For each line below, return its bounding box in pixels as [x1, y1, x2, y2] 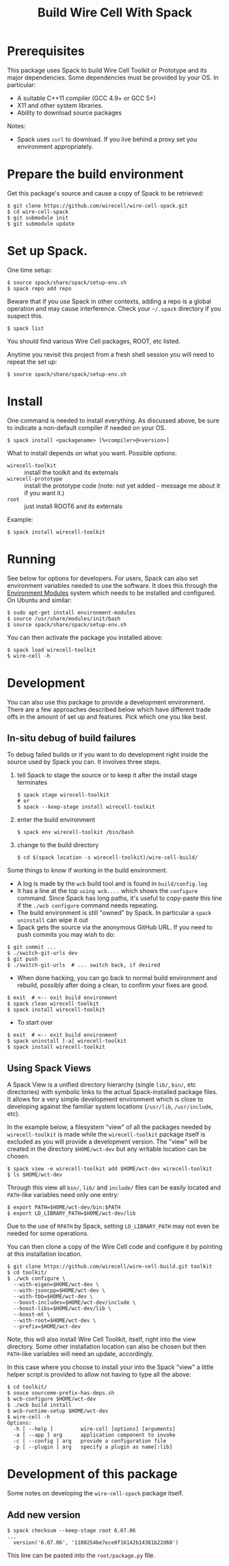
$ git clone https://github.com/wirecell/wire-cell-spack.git [7, 202, 188, 209]
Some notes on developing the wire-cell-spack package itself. [7, 1489, 183, 1497]
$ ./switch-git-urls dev [7, 950, 78, 957]
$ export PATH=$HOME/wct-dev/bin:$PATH [7, 1204, 121, 1211]
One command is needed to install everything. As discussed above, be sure [7, 416, 220, 425]
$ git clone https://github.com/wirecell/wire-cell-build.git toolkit [7, 1264, 213, 1270]
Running [7, 551, 56, 567]
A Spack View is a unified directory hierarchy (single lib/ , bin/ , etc [7, 1080, 197, 1089]
